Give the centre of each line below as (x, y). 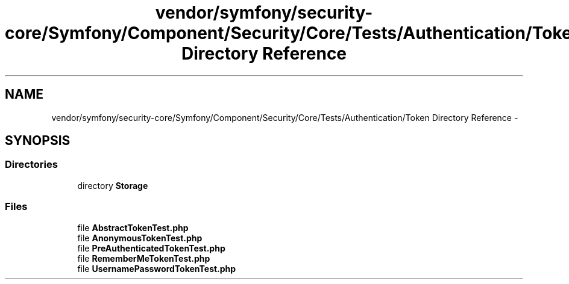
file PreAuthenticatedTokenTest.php (151, 248)
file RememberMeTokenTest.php (144, 258)
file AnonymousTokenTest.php (140, 238)
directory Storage (113, 185)
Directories (31, 165)
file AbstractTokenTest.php (133, 227)
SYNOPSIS (38, 141)
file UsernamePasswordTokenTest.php (157, 268)
